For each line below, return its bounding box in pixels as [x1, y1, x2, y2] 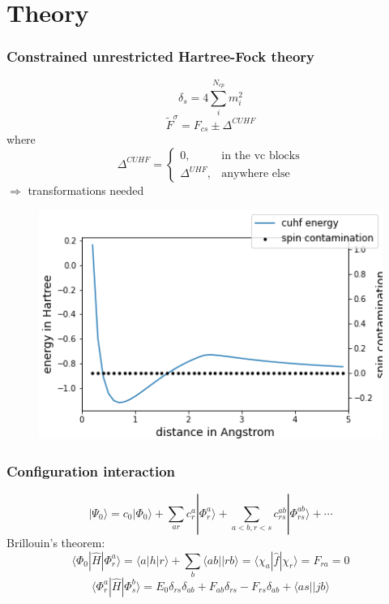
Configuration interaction [6, 460, 176, 481]
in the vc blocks [221, 149, 300, 162]
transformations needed [28, 181, 144, 198]
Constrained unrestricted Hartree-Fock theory [6, 46, 315, 67]
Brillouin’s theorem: [6, 533, 105, 550]
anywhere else [221, 168, 290, 180]
